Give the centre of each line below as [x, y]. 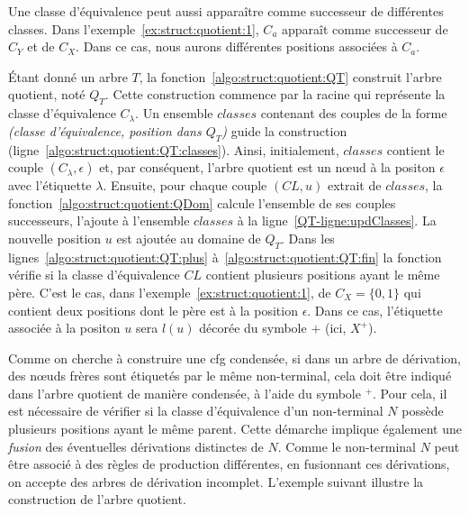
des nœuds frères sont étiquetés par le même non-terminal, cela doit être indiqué [230, 376]
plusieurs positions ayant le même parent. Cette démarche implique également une [235, 429]
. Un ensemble [174, 113]
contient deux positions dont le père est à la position [153, 310]
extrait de [354, 185]
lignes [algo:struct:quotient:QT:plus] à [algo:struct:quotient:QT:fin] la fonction [225, 257]
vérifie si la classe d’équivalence [94, 275]
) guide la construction [284, 130]
